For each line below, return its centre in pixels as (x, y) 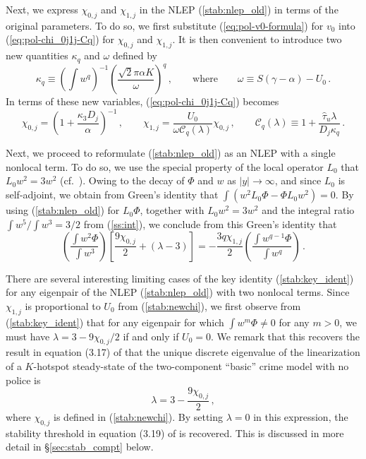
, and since (298, 180)
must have (28, 336)
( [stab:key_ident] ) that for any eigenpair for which (115, 322)
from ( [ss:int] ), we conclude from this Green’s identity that (210, 223)
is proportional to (63, 305)
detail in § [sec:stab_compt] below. (80, 447)
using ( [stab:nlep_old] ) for (63, 210)
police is (23, 380)
